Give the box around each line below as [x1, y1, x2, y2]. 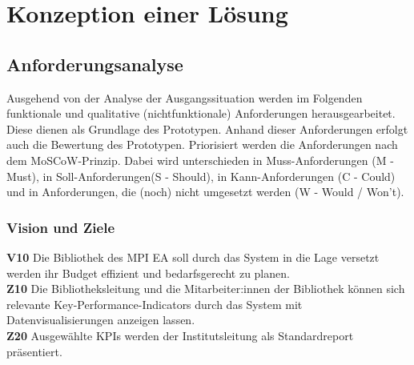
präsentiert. [6, 343, 62, 359]
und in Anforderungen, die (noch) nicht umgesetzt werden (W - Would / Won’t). [6, 183, 404, 200]
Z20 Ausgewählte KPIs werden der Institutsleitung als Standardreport [6, 327, 354, 343]
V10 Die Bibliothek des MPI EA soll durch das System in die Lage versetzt [6, 248, 380, 265]
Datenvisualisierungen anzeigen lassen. [6, 311, 195, 328]
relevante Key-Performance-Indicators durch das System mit [6, 295, 303, 312]
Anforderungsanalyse [6, 51, 183, 76]
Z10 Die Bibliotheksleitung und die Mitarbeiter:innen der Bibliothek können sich [6, 280, 405, 297]
